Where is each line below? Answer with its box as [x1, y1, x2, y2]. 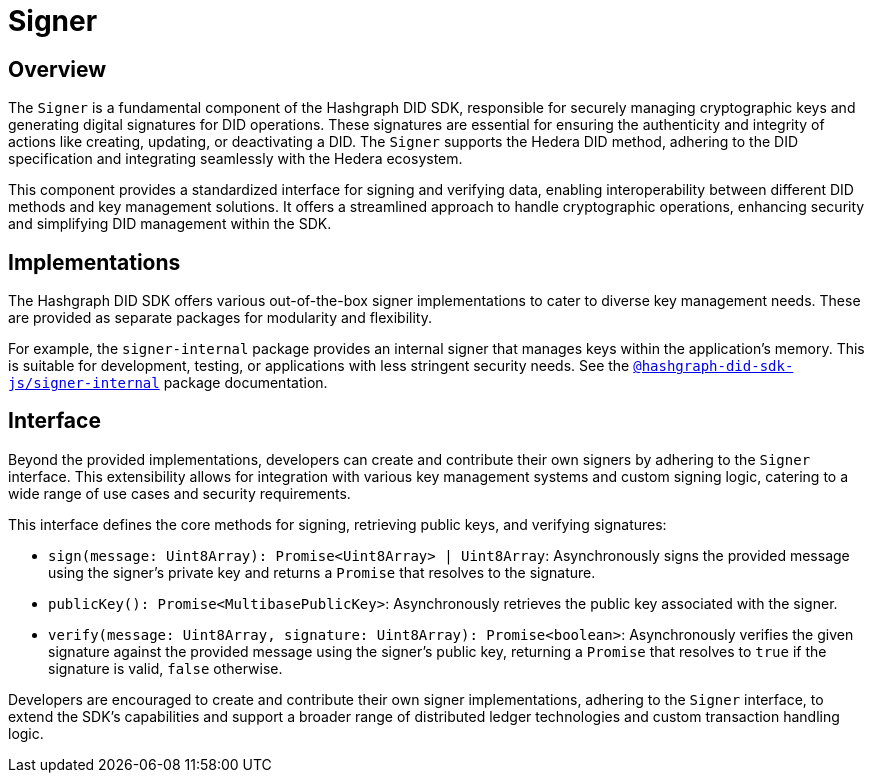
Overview [8, 56, 107, 82]
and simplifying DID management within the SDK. [8, 215, 332, 233]
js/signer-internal [8, 375, 160, 392]
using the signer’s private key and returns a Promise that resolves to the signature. [48, 563, 596, 581]
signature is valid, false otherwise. [48, 659, 283, 677]
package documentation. [163, 374, 328, 392]
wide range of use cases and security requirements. [8, 484, 351, 502]
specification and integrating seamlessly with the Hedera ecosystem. [8, 150, 463, 168]
